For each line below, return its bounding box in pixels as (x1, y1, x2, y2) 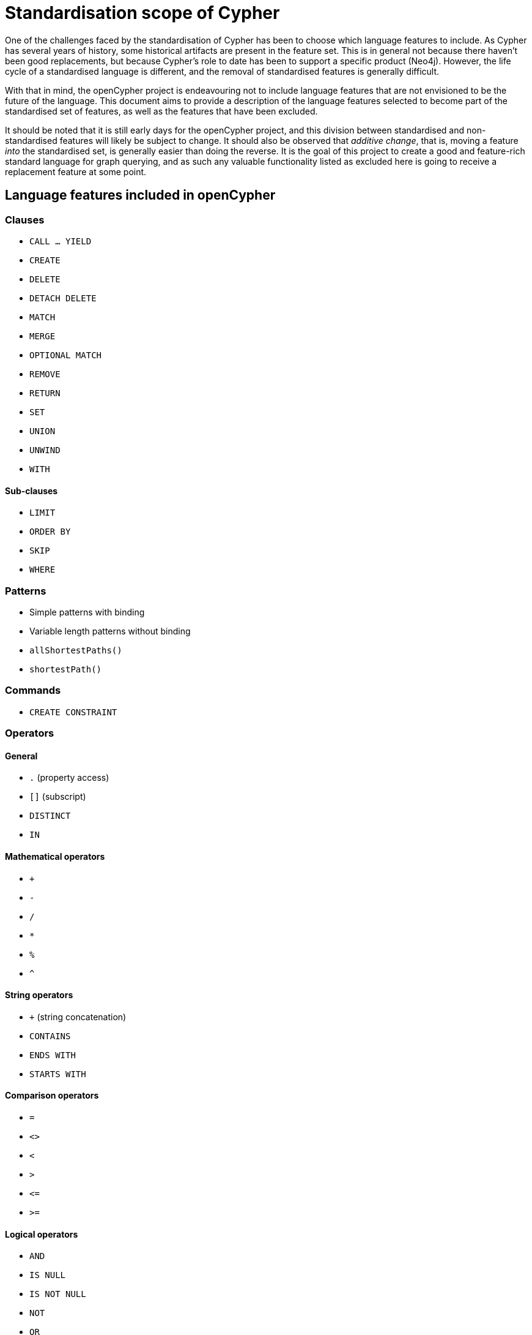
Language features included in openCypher (5, 187, 276, 203)
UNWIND (29, 445, 61, 455)
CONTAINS (29, 1031, 71, 1041)
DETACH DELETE (29, 293, 97, 303)
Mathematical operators (5, 851, 105, 862)
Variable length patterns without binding (29, 625, 191, 636)
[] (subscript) (29, 791, 86, 802)
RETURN (29, 388, 61, 398)
